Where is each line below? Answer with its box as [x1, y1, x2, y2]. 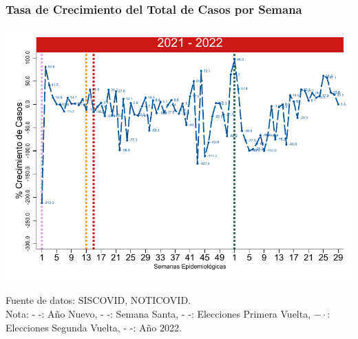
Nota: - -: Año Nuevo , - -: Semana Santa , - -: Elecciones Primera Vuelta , [6, 306, 311, 320]
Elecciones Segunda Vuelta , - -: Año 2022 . [6, 320, 182, 334]
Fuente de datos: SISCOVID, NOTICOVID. [6, 293, 191, 307]
